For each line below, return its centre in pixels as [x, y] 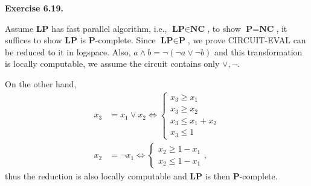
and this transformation [258, 51]
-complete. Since [125, 40]
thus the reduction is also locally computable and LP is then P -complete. [141, 176]
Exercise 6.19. [34, 8]
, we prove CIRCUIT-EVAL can [247, 40]
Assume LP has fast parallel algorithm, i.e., [86, 28]
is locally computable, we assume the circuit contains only [112, 64]
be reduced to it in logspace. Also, [68, 51]
